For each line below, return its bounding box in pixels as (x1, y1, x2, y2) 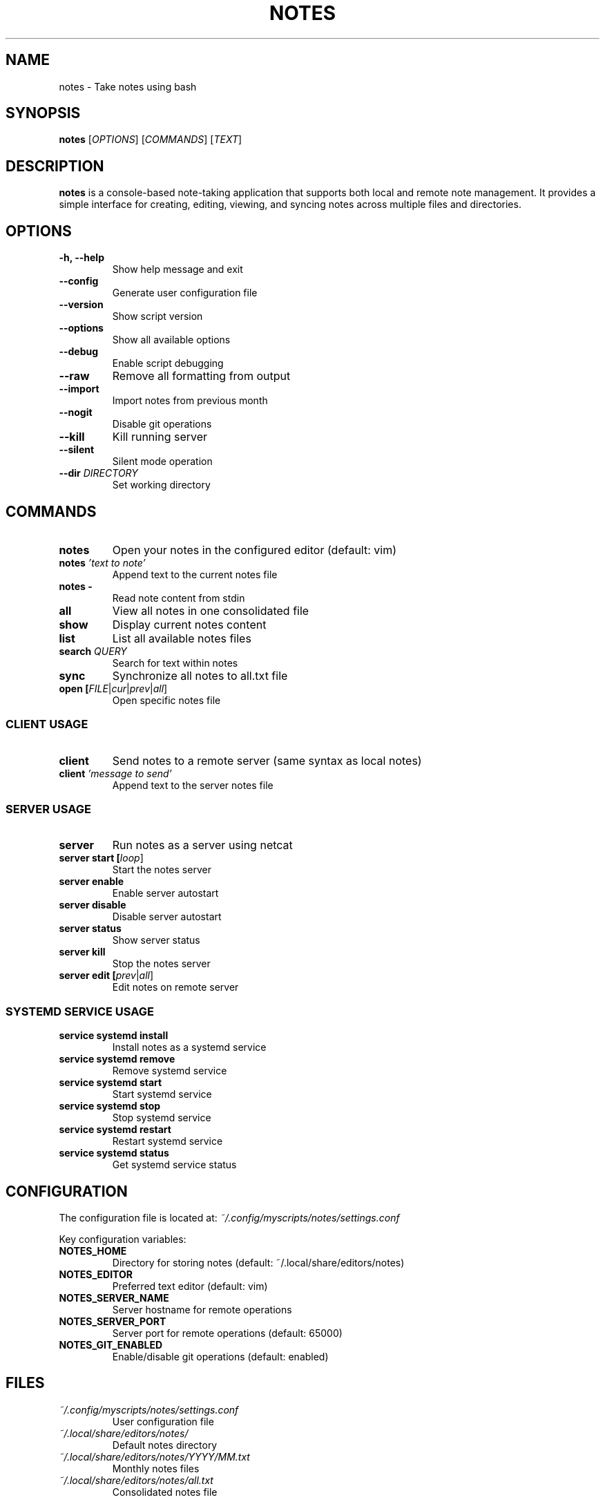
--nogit (59, 406, 93, 419)
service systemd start (59, 1076, 162, 1089)
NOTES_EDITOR (59, 1268, 133, 1281)
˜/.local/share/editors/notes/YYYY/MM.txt (59, 1450, 250, 1463)
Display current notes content (112, 617, 267, 631)
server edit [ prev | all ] (59, 969, 154, 982)
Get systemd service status (112, 1159, 237, 1171)
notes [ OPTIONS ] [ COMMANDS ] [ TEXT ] (59, 133, 242, 146)
